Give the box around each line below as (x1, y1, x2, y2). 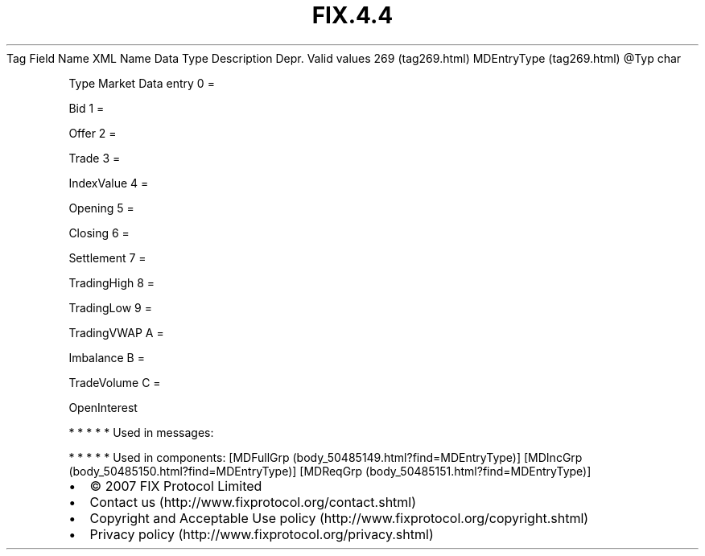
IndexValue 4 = (68, 175, 149, 190)
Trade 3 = (68, 150, 121, 165)
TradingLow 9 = (68, 300, 152, 315)
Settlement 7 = (68, 250, 146, 265)
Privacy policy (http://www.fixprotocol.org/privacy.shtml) (89, 525, 434, 542)
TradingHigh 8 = (68, 275, 155, 290)
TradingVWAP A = (68, 325, 164, 340)
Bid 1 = (68, 101, 105, 115)
